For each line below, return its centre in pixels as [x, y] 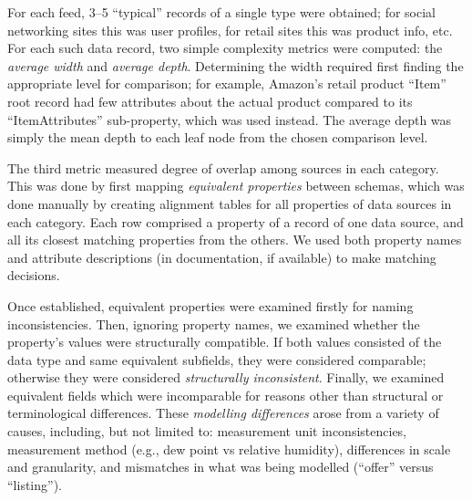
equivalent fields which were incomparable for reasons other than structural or [226, 395]
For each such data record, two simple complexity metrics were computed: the [225, 48]
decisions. [34, 275]
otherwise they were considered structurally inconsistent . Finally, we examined [226, 377]
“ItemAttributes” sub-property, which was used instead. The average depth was [230, 119]
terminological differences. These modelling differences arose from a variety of [223, 413]
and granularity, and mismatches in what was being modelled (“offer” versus [221, 467]
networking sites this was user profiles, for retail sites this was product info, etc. [230, 30]
